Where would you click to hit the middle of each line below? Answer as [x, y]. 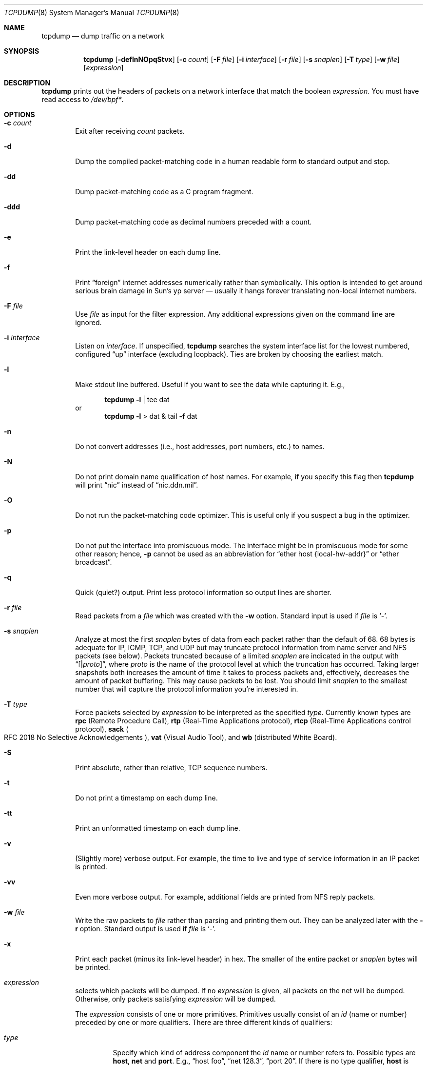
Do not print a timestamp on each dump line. [146, 798]
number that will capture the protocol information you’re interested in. [187, 689]
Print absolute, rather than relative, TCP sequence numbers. [171, 768]
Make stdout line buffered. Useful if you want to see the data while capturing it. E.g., [210, 384]
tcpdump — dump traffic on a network [103, 36]
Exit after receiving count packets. [130, 131]
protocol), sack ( [102, 729]
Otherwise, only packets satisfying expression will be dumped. [175, 999]
